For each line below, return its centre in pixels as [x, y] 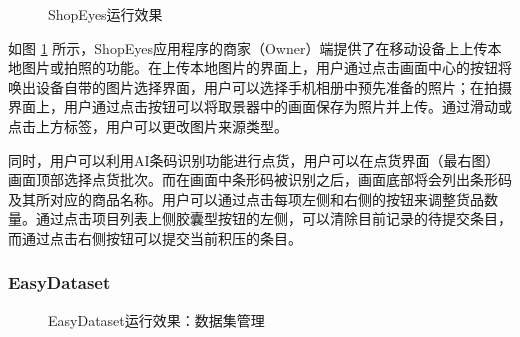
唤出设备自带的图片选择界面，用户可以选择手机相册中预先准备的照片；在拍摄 [260, 86]
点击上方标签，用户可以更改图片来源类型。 [148, 125]
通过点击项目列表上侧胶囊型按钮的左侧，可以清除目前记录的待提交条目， [273, 218]
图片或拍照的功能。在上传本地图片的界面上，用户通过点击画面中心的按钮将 [266, 67]
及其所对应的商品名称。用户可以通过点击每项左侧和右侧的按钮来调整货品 [246, 198]
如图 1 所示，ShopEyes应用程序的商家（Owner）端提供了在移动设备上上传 [248, 47]
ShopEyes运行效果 [105, 14]
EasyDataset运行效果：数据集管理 [156, 319]
